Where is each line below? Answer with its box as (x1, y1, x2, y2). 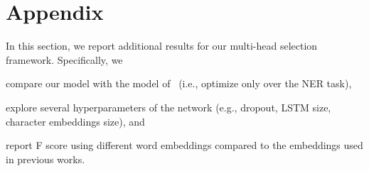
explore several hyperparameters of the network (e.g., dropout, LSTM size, (6, 99, 331, 114)
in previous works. (6, 151, 85, 166)
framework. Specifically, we (6, 52, 123, 67)
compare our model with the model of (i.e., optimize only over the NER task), (6, 76, 352, 91)
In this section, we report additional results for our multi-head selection (6, 38, 318, 53)
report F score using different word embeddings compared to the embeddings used (6, 138, 363, 153)
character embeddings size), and (6, 114, 145, 128)
